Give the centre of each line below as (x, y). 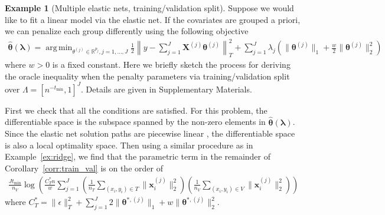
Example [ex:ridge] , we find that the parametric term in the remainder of (138, 156)
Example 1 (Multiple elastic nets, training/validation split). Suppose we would (149, 8)
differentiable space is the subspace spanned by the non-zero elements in (135, 122)
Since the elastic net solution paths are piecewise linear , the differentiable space (150, 133)
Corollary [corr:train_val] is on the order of (84, 168)
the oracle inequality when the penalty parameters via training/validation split (147, 76)
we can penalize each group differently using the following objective (127, 31)
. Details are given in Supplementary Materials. (167, 89)
